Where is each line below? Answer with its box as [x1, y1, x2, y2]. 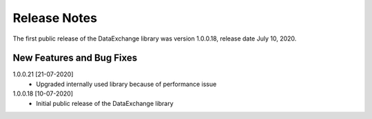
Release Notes [12, 10, 98, 25]
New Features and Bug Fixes [12, 52, 138, 64]
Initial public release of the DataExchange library [36, 99, 174, 107]
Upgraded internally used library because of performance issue [36, 80, 217, 88]
